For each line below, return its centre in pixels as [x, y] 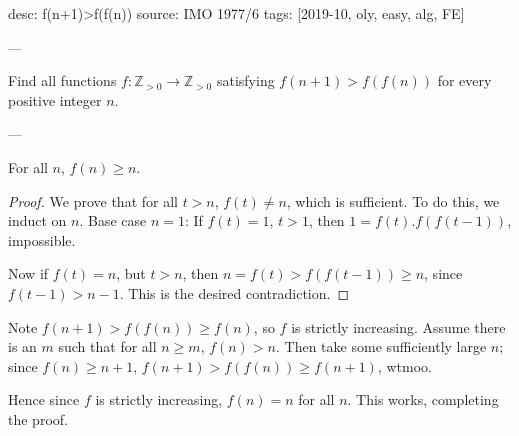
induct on [37, 220]
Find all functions [62, 80]
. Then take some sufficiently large [381, 346]
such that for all [107, 346]
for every [464, 80]
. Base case [113, 220]
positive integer [55, 99]
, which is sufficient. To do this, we [393, 200]
